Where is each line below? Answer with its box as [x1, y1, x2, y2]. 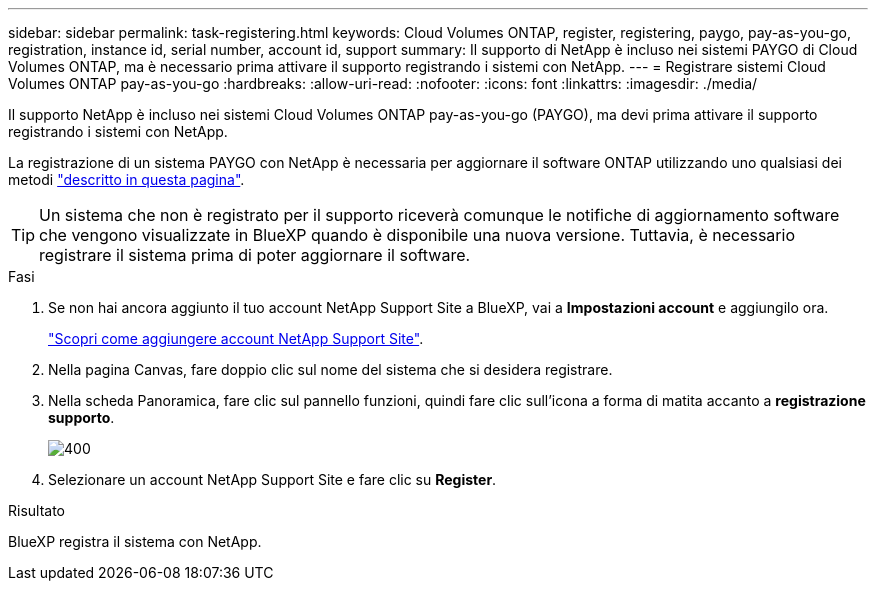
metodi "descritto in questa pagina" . [8, 171, 245, 188]
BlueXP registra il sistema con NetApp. [8, 533, 262, 550]
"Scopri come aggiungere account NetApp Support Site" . [48, 330, 424, 347]
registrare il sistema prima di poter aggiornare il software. [39, 245, 471, 265]
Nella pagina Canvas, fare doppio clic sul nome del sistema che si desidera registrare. [48, 361, 613, 378]
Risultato [8, 502, 66, 519]
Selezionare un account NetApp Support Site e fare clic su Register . [48, 471, 497, 488]
